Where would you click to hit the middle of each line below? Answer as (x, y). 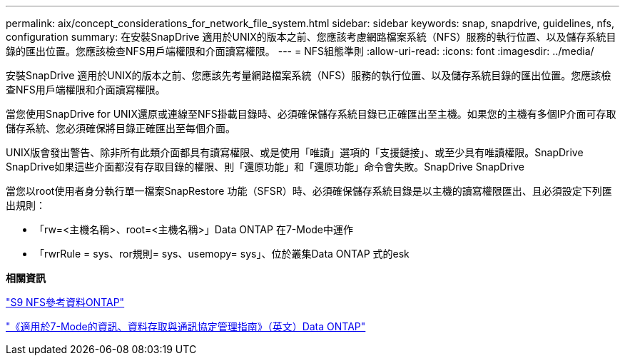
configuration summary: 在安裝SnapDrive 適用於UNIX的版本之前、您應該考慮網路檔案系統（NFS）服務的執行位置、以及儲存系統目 (311, 37)
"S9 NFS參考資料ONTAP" (65, 302)
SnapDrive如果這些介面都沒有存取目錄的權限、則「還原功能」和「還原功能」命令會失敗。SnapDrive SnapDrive (265, 167)
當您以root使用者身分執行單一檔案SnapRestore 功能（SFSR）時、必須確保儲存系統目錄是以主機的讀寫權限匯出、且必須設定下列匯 (309, 191)
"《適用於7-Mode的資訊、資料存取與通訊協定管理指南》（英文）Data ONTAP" (186, 326)
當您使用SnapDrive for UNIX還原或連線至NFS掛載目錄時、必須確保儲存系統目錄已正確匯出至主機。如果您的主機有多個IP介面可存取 (311, 114)
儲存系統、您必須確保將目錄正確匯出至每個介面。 (121, 128)
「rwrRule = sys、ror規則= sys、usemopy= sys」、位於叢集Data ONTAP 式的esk (222, 254)
